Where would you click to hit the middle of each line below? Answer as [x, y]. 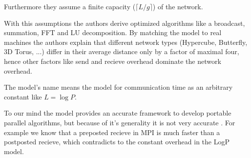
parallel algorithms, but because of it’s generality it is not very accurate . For [120, 122]
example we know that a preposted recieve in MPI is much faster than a [112, 132]
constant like [23, 96]
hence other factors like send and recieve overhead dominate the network [113, 61]
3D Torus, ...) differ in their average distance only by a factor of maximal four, [122, 51]
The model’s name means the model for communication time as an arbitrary [118, 87]
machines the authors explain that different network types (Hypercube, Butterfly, [126, 42]
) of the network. [178, 6]
